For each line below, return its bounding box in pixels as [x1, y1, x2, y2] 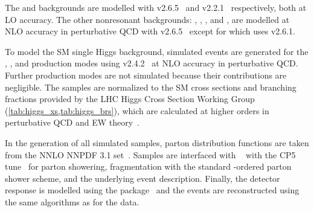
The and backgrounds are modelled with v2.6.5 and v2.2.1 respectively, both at [5, 1, 307, 13]
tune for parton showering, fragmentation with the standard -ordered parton [5, 160, 292, 173]
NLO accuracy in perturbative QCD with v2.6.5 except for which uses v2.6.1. [5, 25, 295, 37]
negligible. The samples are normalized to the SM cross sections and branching [5, 80, 296, 93]
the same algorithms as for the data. [5, 195, 139, 208]
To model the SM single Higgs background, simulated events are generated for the [5, 45, 309, 57]
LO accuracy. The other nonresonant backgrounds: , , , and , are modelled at [5, 13, 290, 25]
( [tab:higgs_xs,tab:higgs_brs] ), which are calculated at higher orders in [5, 104, 269, 117]
